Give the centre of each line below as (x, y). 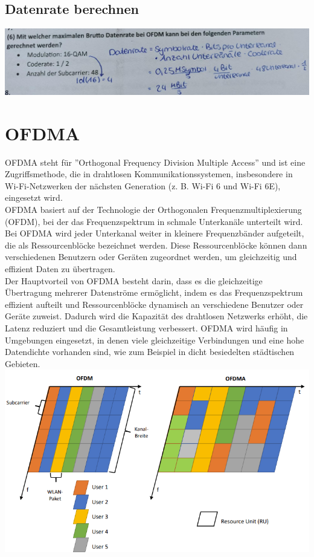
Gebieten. (23, 363)
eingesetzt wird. (34, 197)
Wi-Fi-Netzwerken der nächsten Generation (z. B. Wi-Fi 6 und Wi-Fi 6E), (143, 185)
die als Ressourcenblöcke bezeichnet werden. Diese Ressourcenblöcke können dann (156, 245)
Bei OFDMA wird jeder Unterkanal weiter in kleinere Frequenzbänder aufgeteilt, (155, 233)
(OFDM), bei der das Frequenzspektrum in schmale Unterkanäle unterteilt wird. (154, 221)
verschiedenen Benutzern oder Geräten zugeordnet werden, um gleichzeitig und (151, 257)
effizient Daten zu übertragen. (60, 269)
